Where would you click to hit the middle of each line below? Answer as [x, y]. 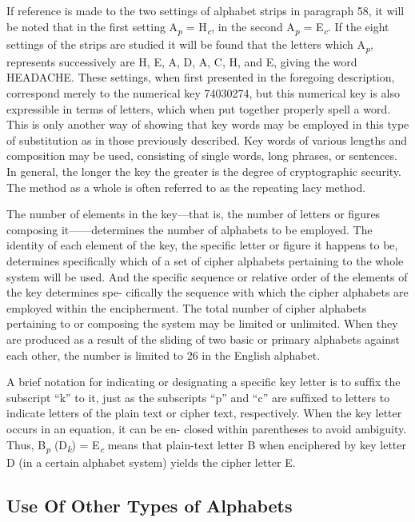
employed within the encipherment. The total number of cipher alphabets [187, 307]
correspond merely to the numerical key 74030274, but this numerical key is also [204, 93]
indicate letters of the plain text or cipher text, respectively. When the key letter [204, 413]
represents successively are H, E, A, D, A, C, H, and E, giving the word [182, 61]
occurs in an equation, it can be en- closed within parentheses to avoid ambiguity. [207, 428]
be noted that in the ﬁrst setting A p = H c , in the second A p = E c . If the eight [198, 27]
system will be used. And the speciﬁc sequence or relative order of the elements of [207, 276]
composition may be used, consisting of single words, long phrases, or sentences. [202, 155]
